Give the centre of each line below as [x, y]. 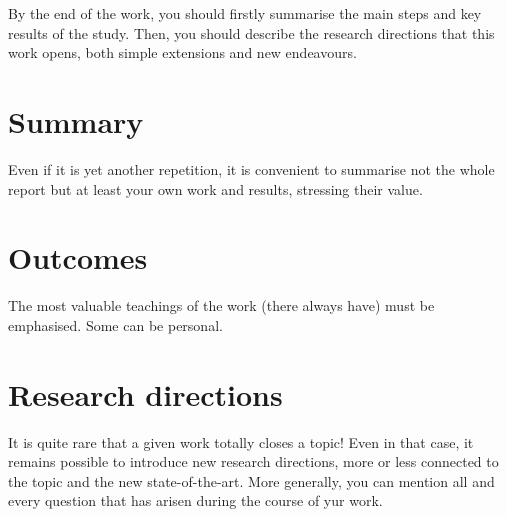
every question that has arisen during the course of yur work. [195, 500]
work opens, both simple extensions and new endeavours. [182, 52]
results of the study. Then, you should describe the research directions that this [251, 32]
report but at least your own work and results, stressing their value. [215, 188]
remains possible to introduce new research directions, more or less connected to [253, 461]
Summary [76, 120]
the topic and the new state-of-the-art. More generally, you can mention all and [251, 480]
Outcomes [78, 257]
